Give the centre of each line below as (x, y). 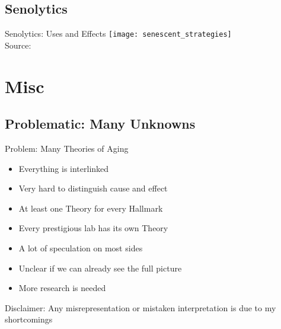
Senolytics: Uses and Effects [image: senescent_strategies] (118, 33)
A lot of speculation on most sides (81, 248)
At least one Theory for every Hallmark (91, 208)
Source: (18, 45)
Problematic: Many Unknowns (100, 124)
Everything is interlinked (64, 168)
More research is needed (62, 288)
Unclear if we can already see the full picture (100, 268)
